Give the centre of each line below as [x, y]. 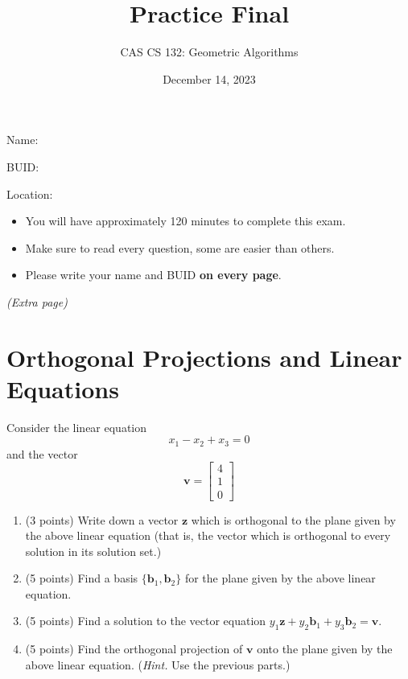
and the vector [42, 453]
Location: [30, 193]
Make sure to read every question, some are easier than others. [180, 247]
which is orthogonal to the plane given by [293, 519]
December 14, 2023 [209, 78]
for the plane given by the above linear [280, 578]
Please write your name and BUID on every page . [153, 275]
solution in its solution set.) [93, 551]
